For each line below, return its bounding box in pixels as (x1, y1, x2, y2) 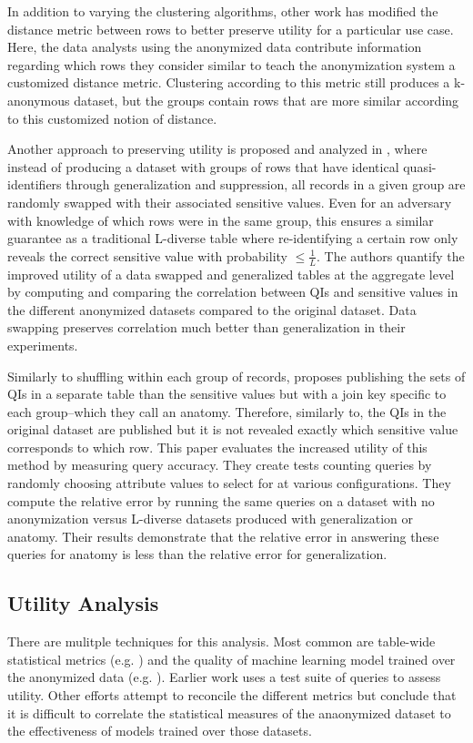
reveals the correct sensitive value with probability (7, 246, 287, 265)
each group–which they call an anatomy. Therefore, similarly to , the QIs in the (7, 402, 447, 421)
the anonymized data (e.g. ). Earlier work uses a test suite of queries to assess (7, 667, 441, 687)
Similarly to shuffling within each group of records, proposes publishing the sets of (7, 366, 466, 385)
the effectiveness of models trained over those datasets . (7, 721, 312, 740)
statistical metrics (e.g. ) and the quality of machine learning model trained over (7, 649, 456, 668)
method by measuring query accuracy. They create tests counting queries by (7, 455, 432, 474)
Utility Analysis (7, 589, 159, 617)
